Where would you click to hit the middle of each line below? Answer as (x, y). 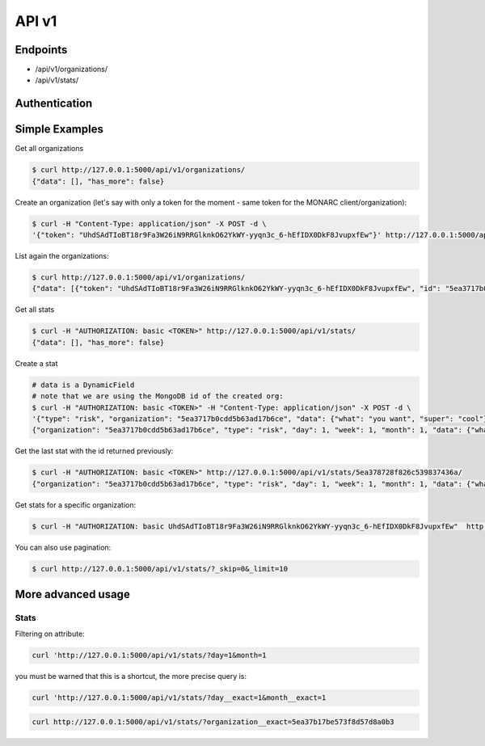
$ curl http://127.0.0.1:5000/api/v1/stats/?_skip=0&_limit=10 (160, 569)
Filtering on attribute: (50, 634)
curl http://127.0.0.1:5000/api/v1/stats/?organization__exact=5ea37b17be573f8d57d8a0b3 (213, 722)
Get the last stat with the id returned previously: (94, 451)
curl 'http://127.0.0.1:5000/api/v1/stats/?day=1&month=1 (149, 655)
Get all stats (35, 310)
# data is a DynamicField (83, 385)
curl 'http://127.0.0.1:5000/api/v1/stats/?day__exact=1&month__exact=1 (179, 698)
